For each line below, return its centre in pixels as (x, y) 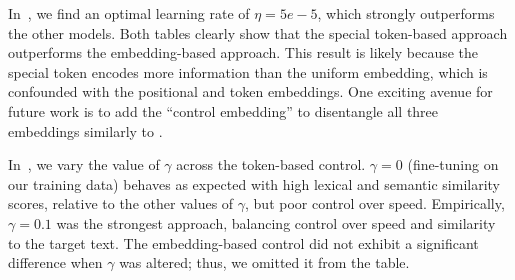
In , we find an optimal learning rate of (129, 13)
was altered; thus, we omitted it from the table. (264, 262)
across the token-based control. (271, 164)
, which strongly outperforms (406, 13)
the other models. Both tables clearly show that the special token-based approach (258, 32)
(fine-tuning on (453, 164)
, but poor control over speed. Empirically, (375, 203)
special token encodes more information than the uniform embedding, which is (248, 71)
